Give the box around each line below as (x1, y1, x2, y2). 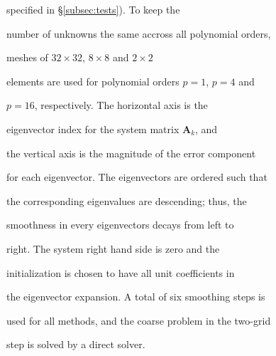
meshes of (6, 50, 48, 65)
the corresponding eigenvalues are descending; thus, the (6, 193, 247, 208)
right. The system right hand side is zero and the (6, 241, 220, 256)
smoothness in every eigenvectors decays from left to (6, 217, 234, 232)
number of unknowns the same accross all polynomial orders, (6, 26, 271, 41)
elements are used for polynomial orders (6, 73, 180, 88)
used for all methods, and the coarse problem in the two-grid (6, 313, 271, 328)
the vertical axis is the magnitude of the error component (6, 145, 256, 160)
